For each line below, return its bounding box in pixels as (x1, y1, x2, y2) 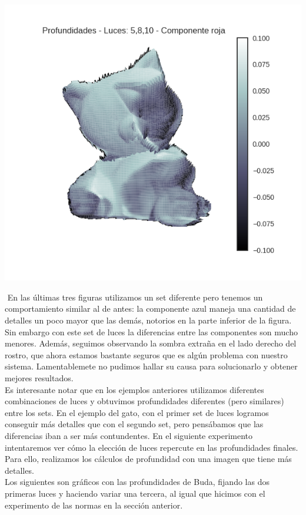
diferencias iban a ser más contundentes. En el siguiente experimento (5, 429, 253, 441)
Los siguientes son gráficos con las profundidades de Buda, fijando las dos (5, 476, 270, 488)
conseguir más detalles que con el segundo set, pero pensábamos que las (5, 418, 264, 430)
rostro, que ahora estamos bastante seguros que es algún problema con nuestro (5, 348, 288, 361)
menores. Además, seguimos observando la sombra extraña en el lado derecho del (5, 337, 297, 349)
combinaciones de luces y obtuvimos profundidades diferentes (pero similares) (5, 395, 284, 407)
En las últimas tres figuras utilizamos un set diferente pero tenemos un (7, 290, 263, 303)
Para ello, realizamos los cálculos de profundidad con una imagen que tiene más (5, 453, 292, 465)
